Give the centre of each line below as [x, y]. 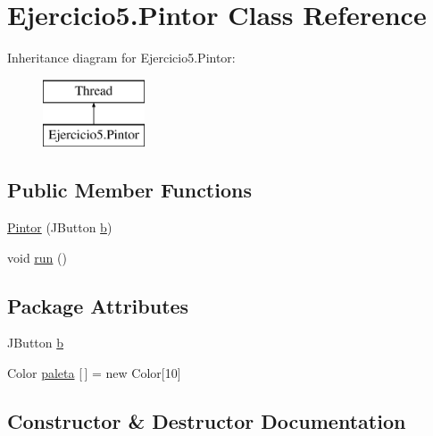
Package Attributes [98, 305]
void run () [37, 257]
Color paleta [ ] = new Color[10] [94, 373]
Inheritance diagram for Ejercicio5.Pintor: [121, 58]
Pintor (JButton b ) [60, 227]
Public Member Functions [129, 190]
